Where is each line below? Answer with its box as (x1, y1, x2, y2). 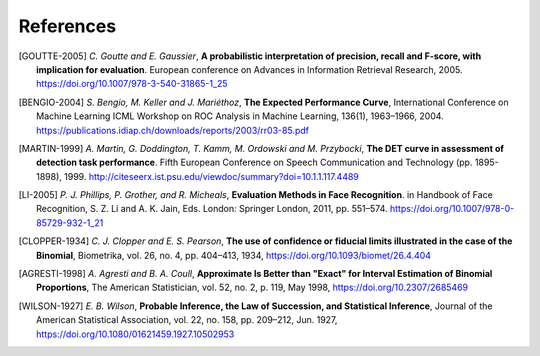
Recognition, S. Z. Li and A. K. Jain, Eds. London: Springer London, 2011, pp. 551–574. (36, 203, 389, 215)
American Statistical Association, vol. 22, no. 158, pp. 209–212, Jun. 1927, (36, 314, 338, 326)
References (18, 15, 117, 37)
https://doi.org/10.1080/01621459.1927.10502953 (36, 328, 235, 340)
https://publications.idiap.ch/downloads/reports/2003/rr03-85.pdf (36, 124, 310, 136)
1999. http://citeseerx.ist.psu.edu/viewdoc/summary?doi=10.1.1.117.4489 (63, 170, 360, 182)
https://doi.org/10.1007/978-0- (389, 203, 515, 215)
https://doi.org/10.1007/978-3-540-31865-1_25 (36, 78, 229, 90)
